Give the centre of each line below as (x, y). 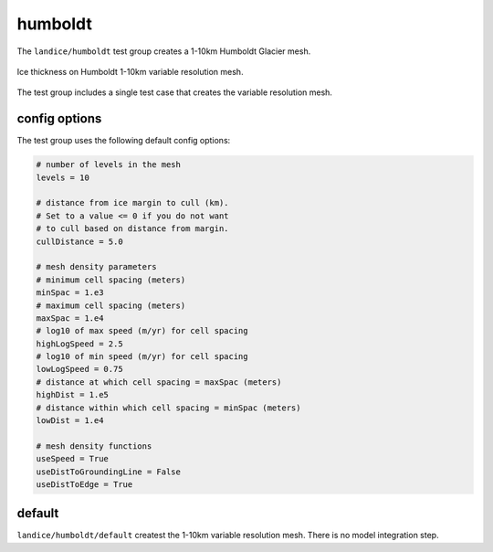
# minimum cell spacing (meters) (111, 280)
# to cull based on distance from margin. (132, 229)
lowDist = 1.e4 (70, 421)
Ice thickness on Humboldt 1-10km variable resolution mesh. (130, 71)
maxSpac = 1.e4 (70, 318)
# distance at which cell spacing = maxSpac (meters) (159, 382)
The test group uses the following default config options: (124, 141)
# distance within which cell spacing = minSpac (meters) (168, 408)
